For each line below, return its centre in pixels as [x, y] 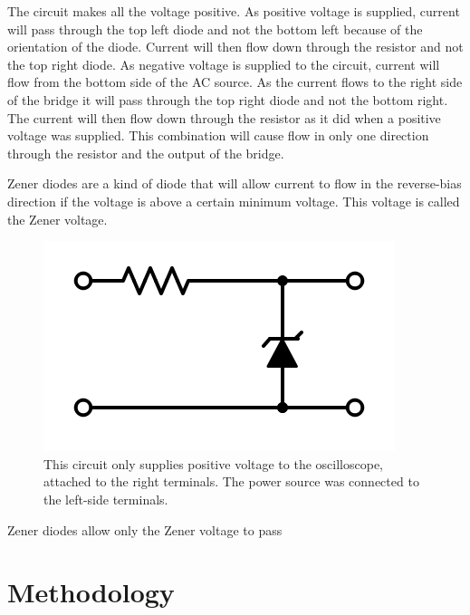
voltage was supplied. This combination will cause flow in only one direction [218, 135]
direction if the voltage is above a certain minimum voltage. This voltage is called [234, 201]
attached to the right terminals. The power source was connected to [231, 481]
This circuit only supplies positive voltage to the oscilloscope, [213, 463]
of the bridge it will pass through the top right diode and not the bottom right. [228, 99]
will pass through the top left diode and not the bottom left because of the [215, 29]
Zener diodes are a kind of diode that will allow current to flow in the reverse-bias [235, 183]
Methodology [91, 592]
